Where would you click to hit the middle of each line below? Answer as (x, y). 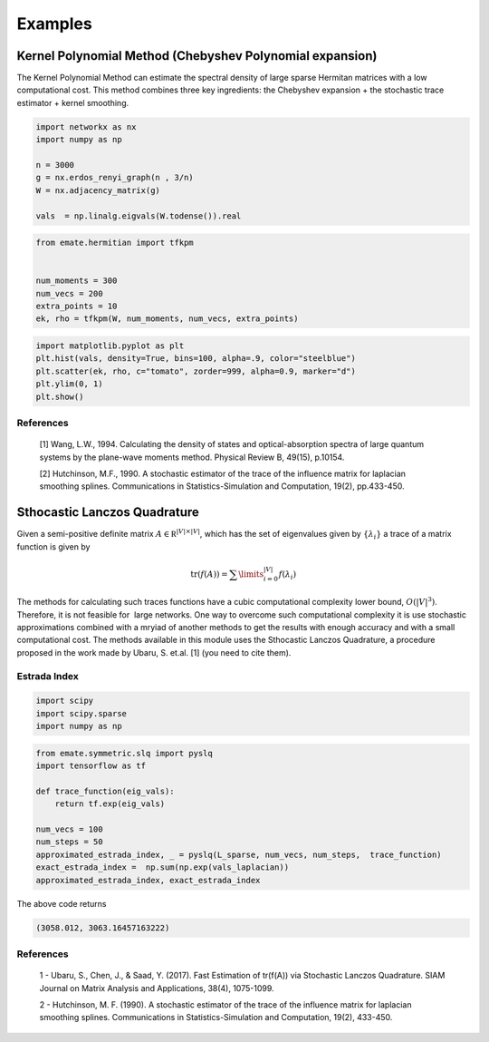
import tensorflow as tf (91, 766)
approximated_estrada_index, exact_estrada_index (148, 880)
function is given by (53, 546)
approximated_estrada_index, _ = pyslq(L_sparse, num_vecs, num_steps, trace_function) (239, 854)
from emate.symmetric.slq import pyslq (124, 753)
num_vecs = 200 (69, 293)
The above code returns (62, 903)
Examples (54, 24)
